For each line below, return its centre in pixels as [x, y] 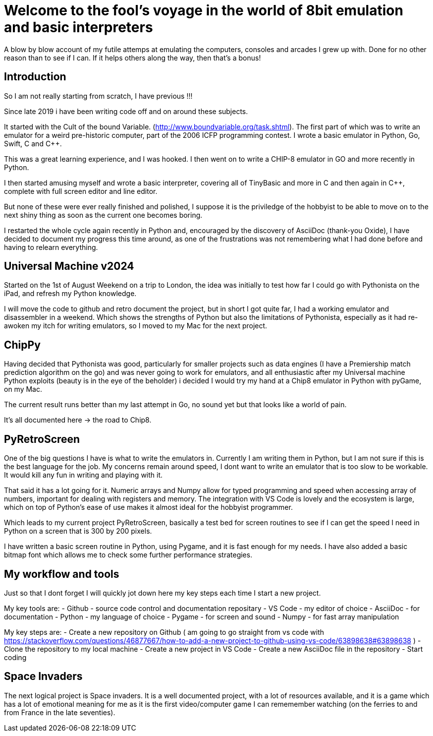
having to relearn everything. [51, 247]
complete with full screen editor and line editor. [81, 191]
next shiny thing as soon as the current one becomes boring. [103, 215]
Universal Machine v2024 [69, 266]
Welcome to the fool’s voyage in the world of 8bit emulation [204, 10]
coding [15, 657]
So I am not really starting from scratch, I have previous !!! [98, 96]
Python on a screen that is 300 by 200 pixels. [78, 531]
